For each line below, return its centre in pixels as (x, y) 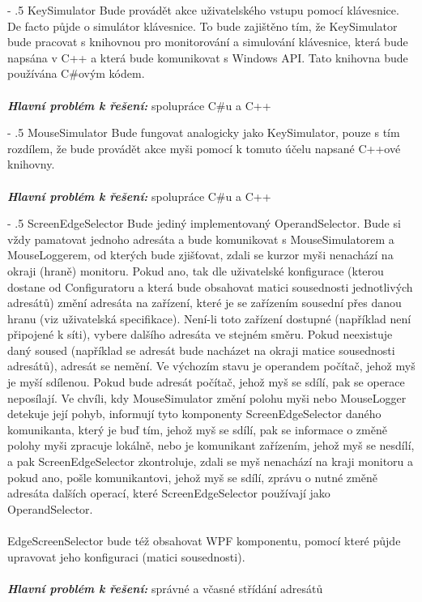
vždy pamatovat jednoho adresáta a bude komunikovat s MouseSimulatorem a (201, 239)
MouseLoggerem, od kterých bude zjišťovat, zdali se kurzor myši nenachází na (200, 255)
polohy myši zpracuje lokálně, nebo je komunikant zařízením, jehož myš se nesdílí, (211, 445)
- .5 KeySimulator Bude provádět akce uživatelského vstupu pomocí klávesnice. (203, 10)
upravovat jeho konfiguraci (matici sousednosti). (126, 556)
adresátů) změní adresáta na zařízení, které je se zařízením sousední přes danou (205, 303)
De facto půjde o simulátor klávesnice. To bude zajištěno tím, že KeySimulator (202, 26)
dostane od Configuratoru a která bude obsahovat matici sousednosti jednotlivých (210, 286)
